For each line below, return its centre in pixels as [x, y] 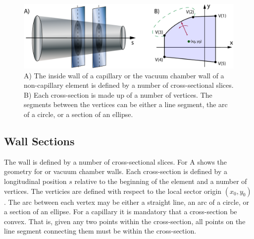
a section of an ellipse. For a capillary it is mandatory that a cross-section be [121, 211]
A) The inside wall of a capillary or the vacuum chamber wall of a [124, 75]
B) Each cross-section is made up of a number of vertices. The [118, 94]
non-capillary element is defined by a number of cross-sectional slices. [129, 85]
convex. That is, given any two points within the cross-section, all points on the [125, 221]
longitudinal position [35, 181]
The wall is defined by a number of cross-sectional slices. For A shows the [116, 161]
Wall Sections [39, 141]
